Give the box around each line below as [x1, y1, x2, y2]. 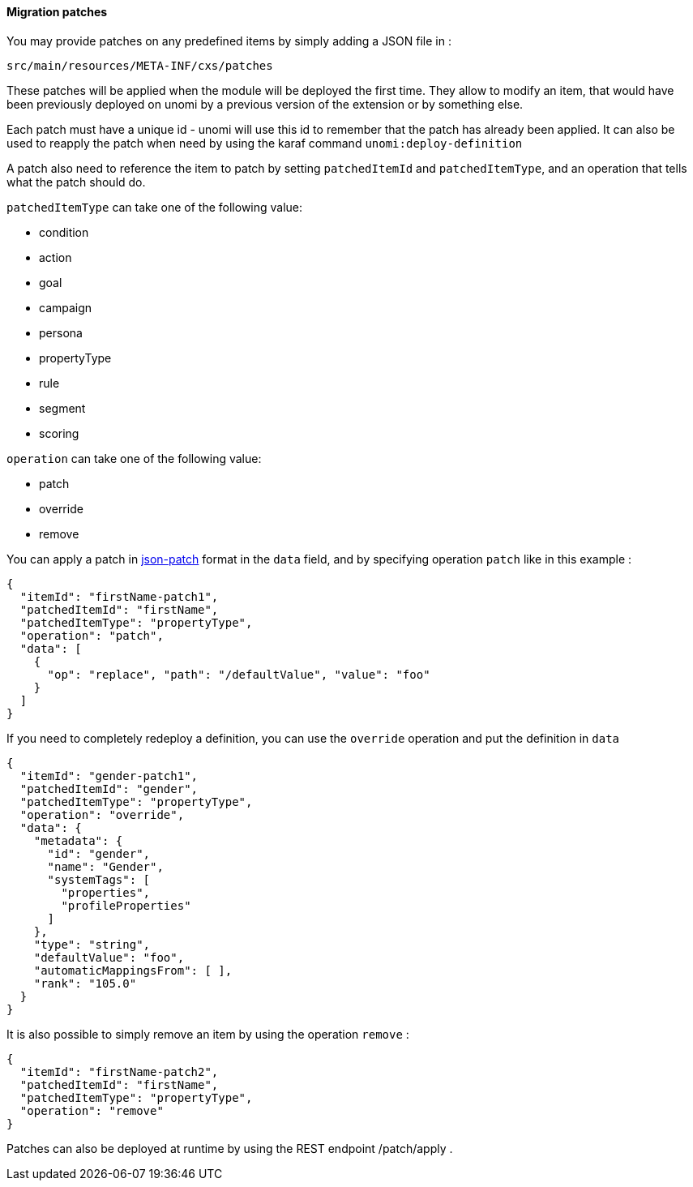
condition [39, 225, 89, 239]
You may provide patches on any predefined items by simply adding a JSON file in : [6, 33, 451, 48]
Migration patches [6, 5, 108, 19]
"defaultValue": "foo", [33, 950, 185, 964]
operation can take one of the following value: [6, 451, 262, 465]
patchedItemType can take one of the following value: [6, 199, 303, 214]
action [39, 250, 72, 264]
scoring [39, 426, 79, 440]
